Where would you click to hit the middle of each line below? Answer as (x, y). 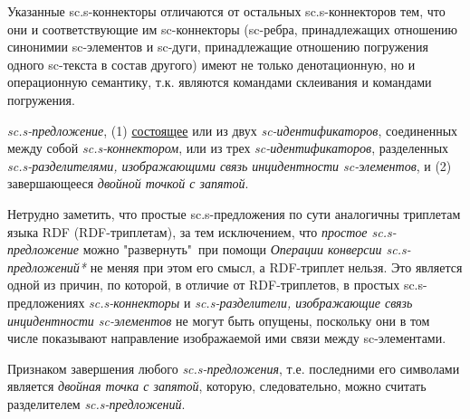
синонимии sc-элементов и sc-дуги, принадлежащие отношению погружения (218, 47)
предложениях (46, 302)
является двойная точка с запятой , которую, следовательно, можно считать (217, 386)
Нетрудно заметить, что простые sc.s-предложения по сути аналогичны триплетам (234, 213)
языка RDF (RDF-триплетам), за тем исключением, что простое (187, 231)
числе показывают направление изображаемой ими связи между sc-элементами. (227, 338)
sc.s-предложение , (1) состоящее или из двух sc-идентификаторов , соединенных (233, 130)
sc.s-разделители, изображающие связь (304, 302)
